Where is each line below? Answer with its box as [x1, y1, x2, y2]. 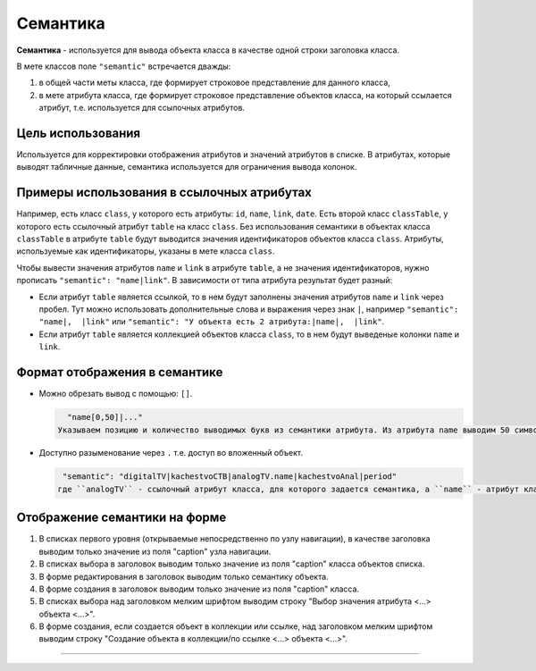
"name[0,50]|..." [67, 412, 143, 423]
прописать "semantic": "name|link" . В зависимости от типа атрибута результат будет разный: [16, 275, 393, 286]
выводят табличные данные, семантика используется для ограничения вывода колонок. [16, 162, 357, 172]
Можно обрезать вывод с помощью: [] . [38, 389, 193, 399]
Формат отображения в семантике [16, 365, 223, 380]
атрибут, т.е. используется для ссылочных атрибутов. [38, 103, 246, 113]
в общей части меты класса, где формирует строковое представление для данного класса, [38, 77, 390, 88]
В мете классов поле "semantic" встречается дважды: [16, 61, 231, 71]
